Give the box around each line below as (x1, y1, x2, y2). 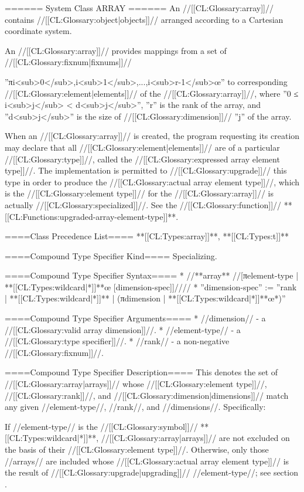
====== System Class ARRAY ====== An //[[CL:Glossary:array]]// (5, 2, 274, 13)
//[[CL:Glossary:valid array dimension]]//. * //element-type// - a (5, 323, 241, 335)
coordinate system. (5, 25, 72, 37)
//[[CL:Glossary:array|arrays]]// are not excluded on (101, 432, 290, 444)
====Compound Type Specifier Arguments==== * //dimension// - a (5, 312, 266, 324)
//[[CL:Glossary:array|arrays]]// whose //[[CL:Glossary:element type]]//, (5, 378, 267, 390)
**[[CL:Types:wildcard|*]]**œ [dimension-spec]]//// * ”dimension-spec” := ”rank (5, 280, 297, 293)
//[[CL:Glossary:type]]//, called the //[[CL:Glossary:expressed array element (5, 152, 280, 165)
